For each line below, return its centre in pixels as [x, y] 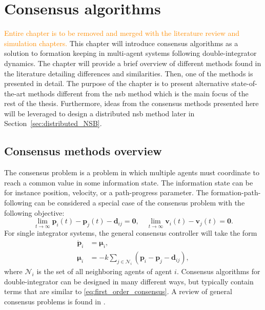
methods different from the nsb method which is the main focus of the [138, 93]
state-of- [244, 83]
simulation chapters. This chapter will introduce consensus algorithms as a [121, 43]
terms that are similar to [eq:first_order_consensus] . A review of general [118, 291]
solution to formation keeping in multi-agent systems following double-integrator [130, 53]
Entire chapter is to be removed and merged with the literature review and [122, 33]
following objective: [34, 212]
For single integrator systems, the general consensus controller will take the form [131, 233]
